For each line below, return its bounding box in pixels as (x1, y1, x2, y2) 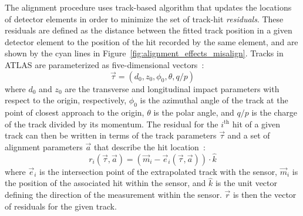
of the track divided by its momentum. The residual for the (5, 117, 218, 130)
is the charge (251, 106, 297, 118)
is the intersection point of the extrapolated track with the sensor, (39, 165, 278, 177)
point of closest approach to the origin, (5, 106, 144, 118)
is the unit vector (215, 177, 278, 189)
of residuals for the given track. (5, 200, 117, 212)
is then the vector (233, 188, 297, 200)
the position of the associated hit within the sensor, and (5, 177, 206, 189)
